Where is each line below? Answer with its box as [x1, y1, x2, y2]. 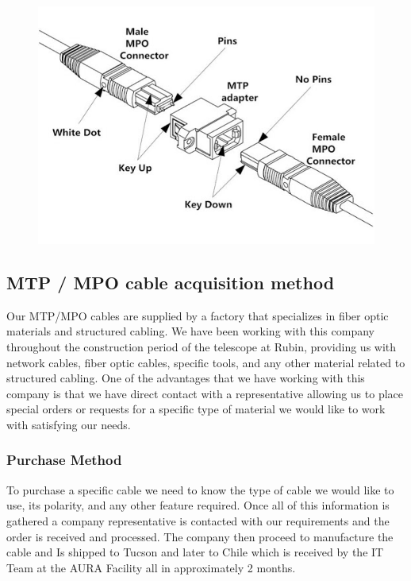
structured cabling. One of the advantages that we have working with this [6, 370, 365, 386]
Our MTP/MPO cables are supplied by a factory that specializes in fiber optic [6, 307, 389, 323]
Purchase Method [6, 450, 122, 470]
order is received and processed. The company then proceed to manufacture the [6, 528, 394, 544]
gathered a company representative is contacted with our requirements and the [6, 512, 390, 529]
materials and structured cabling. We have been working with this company [6, 323, 375, 339]
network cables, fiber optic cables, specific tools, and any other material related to [6, 354, 405, 370]
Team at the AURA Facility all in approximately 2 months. [6, 559, 296, 575]
